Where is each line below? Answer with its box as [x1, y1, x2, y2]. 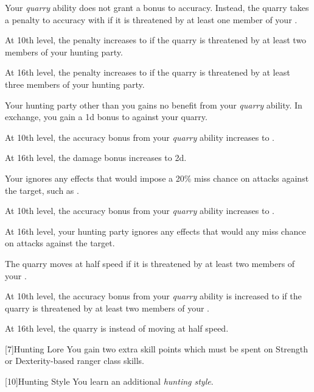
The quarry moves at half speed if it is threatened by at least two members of [5, 257, 295, 269]
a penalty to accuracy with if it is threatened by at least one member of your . [5, 13, 298, 26]
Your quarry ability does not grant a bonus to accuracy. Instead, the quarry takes [5, 1, 309, 13]
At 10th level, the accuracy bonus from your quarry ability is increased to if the [5, 290, 302, 302]
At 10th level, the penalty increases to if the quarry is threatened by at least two [5, 34, 307, 46]
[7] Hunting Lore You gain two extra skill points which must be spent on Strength [5, 342, 309, 355]
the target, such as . [5, 184, 79, 196]
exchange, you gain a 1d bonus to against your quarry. [5, 110, 208, 123]
